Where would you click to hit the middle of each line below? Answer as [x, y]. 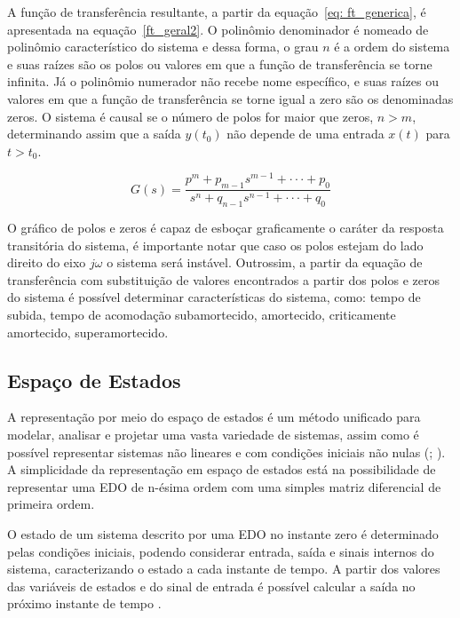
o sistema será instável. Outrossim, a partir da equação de [265, 262]
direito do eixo [47, 262]
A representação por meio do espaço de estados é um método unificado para [214, 417]
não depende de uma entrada [305, 134]
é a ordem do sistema [392, 47]
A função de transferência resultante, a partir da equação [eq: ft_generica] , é [217, 12]
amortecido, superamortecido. [88, 332]
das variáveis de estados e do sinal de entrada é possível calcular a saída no [211, 586]
